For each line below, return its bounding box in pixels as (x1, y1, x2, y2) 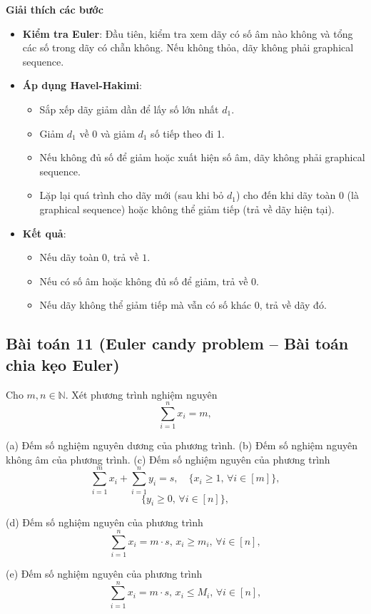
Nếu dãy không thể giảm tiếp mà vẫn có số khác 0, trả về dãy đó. (39, 297, 327, 312)
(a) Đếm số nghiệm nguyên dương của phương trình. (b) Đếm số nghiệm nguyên (6, 438, 357, 453)
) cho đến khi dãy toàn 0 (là (236, 188, 359, 203)
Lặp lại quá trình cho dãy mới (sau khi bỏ (39, 188, 224, 203)
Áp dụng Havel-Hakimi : (22, 78, 142, 93)
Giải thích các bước (6, 2, 103, 16)
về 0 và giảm (79, 126, 135, 140)
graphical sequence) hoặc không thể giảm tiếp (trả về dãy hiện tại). (39, 201, 335, 216)
